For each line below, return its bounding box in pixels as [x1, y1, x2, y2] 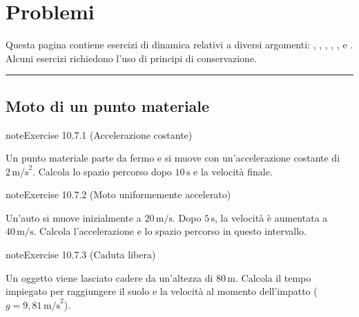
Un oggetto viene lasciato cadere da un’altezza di [6, 270, 213, 285]
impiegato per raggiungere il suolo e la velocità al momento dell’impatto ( [6, 284, 318, 298]
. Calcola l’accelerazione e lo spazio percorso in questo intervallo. [33, 224, 307, 238]
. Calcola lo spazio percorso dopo [32, 164, 172, 178]
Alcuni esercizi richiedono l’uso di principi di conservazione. [6, 50, 258, 65]
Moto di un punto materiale [6, 95, 210, 116]
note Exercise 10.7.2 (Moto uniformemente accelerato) [6, 187, 231, 202]
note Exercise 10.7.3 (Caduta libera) [6, 247, 156, 262]
